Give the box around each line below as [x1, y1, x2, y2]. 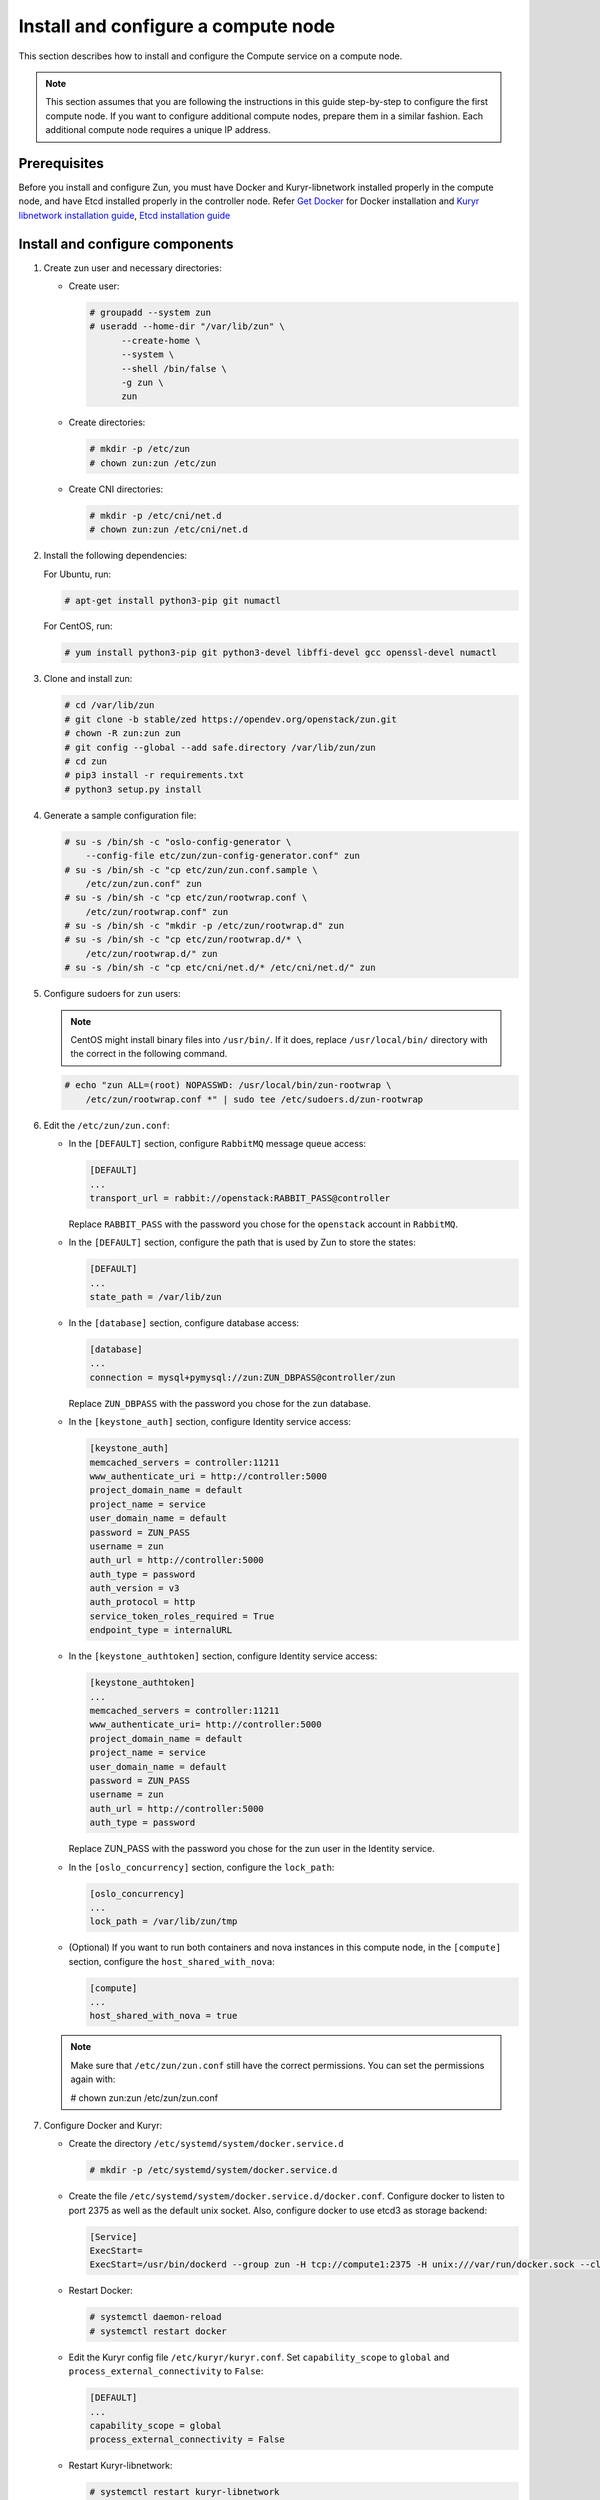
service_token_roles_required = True [89, 1610, 275, 1622]
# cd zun [64, 756, 108, 767]
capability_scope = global [89, 2420, 222, 2431]
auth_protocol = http [89, 1596, 196, 1608]
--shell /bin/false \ [121, 363, 227, 374]
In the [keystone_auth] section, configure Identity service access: [68, 1416, 352, 1428]
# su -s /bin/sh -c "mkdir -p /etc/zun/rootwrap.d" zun [64, 920, 345, 932]
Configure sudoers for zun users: [43, 988, 182, 1000]
